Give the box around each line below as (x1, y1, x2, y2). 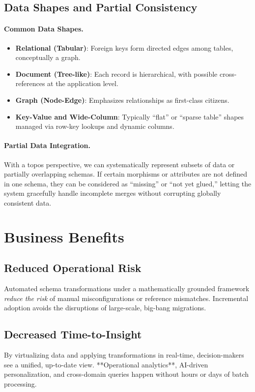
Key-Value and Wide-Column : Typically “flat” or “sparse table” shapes (15, 111, 244, 121)
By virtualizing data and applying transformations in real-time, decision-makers (4, 350, 244, 360)
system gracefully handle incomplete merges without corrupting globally (4, 188, 221, 198)
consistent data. (4, 197, 52, 208)
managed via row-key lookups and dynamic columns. (15, 121, 174, 131)
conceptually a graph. (15, 52, 81, 62)
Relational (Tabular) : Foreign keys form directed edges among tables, (15, 42, 233, 53)
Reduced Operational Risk (4, 260, 142, 275)
